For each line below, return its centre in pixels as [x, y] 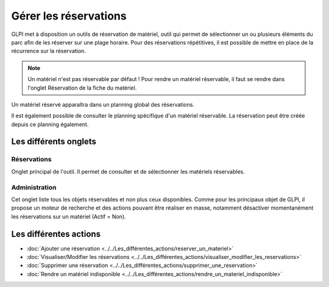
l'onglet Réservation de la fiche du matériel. [82, 88]
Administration [34, 187]
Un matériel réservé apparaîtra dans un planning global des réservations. [103, 104]
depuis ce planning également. [50, 124]
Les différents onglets [54, 142]
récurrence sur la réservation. [49, 51]
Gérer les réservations [69, 16]
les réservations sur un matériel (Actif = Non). [69, 216]
